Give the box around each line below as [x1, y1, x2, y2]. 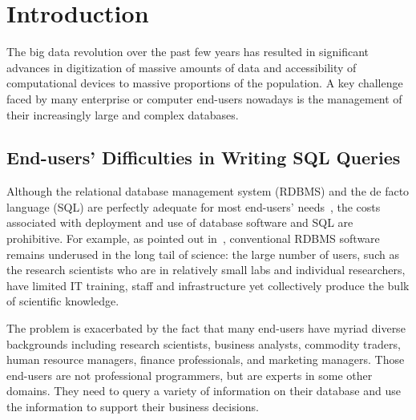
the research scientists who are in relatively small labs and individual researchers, [6, 261, 406, 278]
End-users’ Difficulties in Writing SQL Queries [6, 145, 401, 170]
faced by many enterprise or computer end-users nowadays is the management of [6, 90, 402, 107]
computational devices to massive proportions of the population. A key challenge [6, 75, 403, 91]
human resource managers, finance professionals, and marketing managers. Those [6, 351, 405, 368]
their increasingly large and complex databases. [6, 106, 239, 123]
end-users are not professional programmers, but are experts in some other [6, 366, 373, 383]
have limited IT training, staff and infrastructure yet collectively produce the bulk [6, 277, 410, 293]
